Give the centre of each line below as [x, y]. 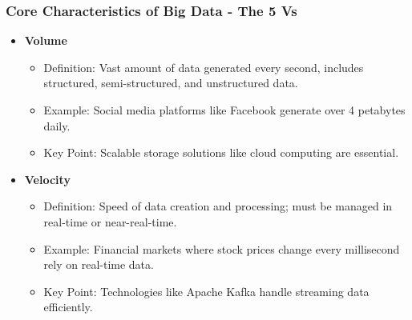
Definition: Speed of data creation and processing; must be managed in [218, 206]
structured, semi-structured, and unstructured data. [171, 83]
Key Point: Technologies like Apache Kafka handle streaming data [206, 291]
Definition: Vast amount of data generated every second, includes [204, 67]
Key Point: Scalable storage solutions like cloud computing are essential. [221, 152]
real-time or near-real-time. [110, 221]
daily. [57, 125]
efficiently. [68, 307]
